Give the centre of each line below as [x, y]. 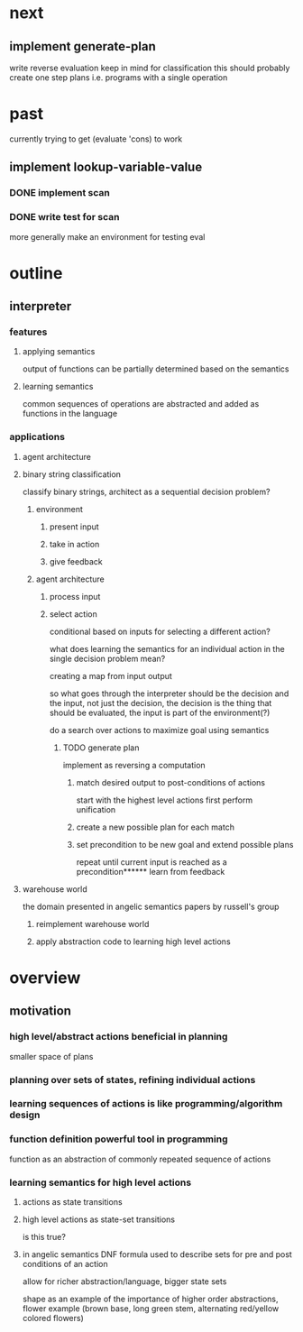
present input [74, 527]
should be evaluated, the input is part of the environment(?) [160, 712]
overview [45, 978]
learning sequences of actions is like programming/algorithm [146, 1104]
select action [73, 614]
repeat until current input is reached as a [151, 862]
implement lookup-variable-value [106, 167]
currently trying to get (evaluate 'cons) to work [96, 139]
